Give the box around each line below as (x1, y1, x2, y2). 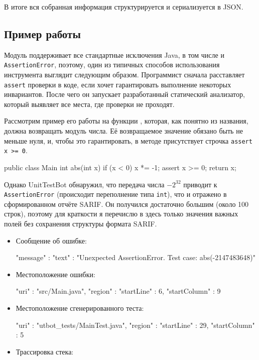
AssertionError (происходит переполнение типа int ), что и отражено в (4, 189, 227, 199)
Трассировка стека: (16, 346, 74, 356)
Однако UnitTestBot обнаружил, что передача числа (4, 179, 165, 189)
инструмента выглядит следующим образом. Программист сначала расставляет (4, 69, 245, 80)
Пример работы (4, 26, 81, 41)
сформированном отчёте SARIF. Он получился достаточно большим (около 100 (4, 198, 249, 209)
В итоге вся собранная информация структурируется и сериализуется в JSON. (4, 2, 243, 12)
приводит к (183, 179, 217, 189)
